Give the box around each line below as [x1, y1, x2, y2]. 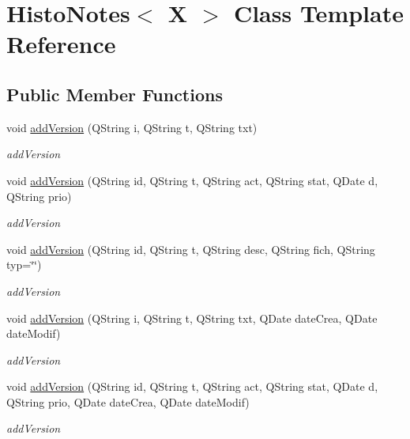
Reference [6, 28, 116, 60]
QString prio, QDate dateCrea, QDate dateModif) [6, 393, 250, 410]
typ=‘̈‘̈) [6, 256, 42, 273]
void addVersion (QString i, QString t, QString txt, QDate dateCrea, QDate [6, 309, 378, 326]
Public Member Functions [6, 81, 223, 106]
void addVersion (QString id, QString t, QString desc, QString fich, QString [6, 240, 375, 257]
